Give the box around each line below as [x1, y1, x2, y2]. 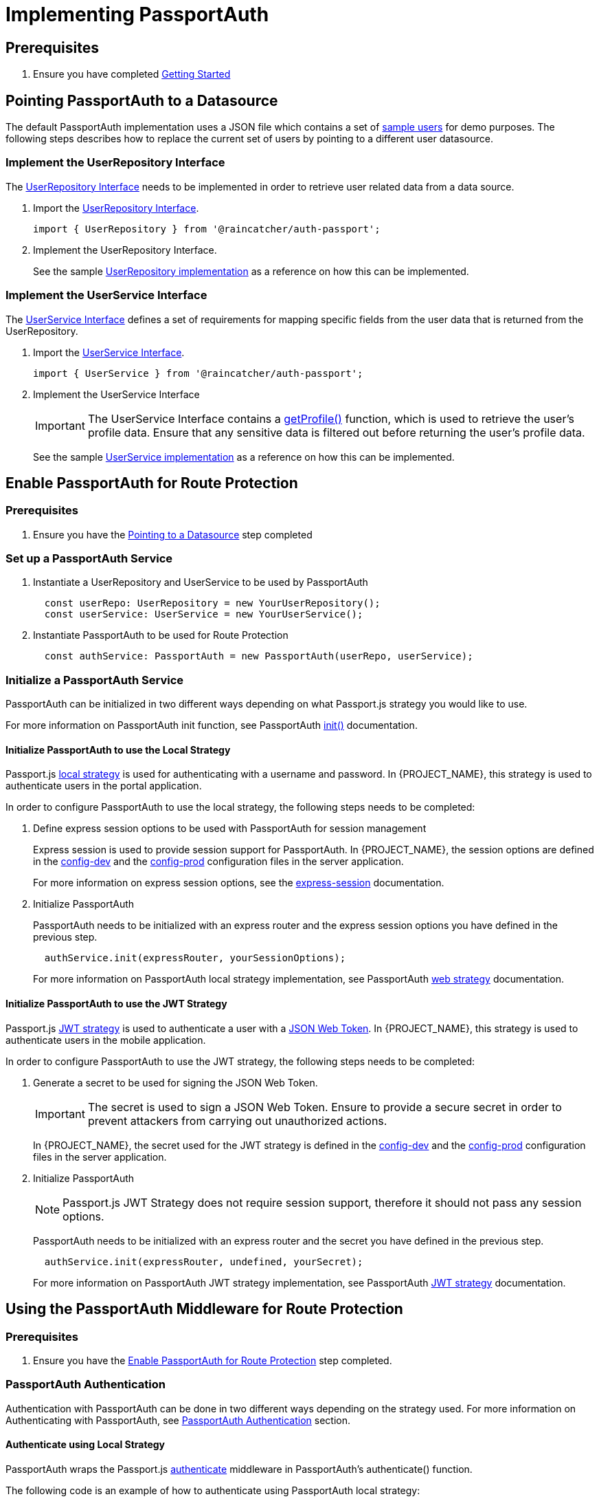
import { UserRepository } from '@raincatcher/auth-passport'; [33, 223, 381, 234]
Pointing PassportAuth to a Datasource [5, 91, 278, 109]
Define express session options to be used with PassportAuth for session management [33, 822, 427, 835]
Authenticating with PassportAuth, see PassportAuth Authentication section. [5, 1414, 351, 1426]
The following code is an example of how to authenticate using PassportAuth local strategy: [5, 1484, 420, 1496]
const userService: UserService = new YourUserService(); [44, 609, 363, 620]
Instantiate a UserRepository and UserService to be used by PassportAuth [33, 576, 368, 589]
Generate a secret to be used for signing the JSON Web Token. [33, 1076, 318, 1088]
